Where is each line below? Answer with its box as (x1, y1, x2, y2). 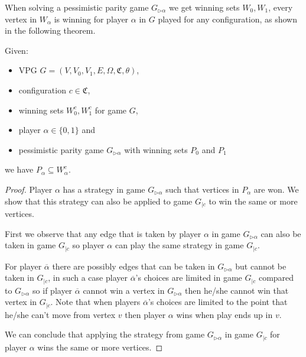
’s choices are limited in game (135, 271, 242, 284)
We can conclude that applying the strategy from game (5, 328, 205, 340)
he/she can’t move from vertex (5, 308, 116, 320)
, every (268, 1, 293, 13)
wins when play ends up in (176, 308, 273, 320)
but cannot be (235, 259, 287, 272)
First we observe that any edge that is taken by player (5, 227, 201, 239)
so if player (32, 284, 73, 296)
